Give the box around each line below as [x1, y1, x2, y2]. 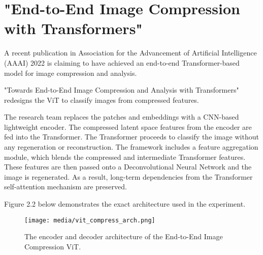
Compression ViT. [24, 241, 81, 251]
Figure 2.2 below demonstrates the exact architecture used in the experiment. [4, 199, 246, 209]
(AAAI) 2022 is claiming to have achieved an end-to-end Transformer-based [4, 57, 240, 68]
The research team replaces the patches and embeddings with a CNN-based [4, 111, 239, 122]
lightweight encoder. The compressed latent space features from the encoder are [4, 121, 252, 132]
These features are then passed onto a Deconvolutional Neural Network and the [4, 161, 252, 172]
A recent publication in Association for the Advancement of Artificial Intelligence [4, 47, 257, 58]
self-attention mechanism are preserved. [4, 181, 127, 192]
